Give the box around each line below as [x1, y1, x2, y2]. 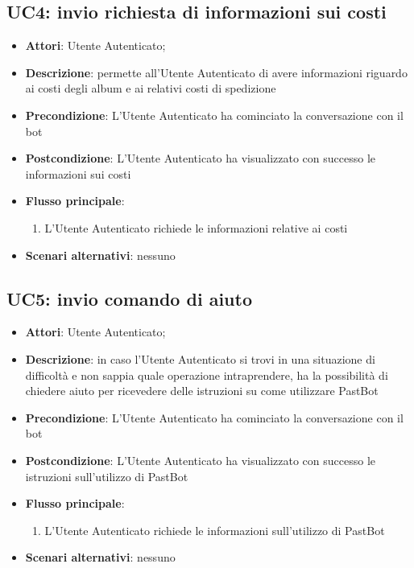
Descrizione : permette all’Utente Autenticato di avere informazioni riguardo [25, 64, 408, 80]
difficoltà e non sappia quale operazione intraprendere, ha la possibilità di [25, 366, 388, 383]
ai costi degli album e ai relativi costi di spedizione [25, 80, 276, 97]
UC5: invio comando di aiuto [6, 286, 252, 311]
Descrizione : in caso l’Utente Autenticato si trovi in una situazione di [25, 350, 375, 367]
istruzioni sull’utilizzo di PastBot [25, 467, 188, 484]
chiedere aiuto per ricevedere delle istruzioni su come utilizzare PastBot [25, 382, 379, 399]
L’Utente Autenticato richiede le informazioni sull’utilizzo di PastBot [44, 521, 385, 538]
